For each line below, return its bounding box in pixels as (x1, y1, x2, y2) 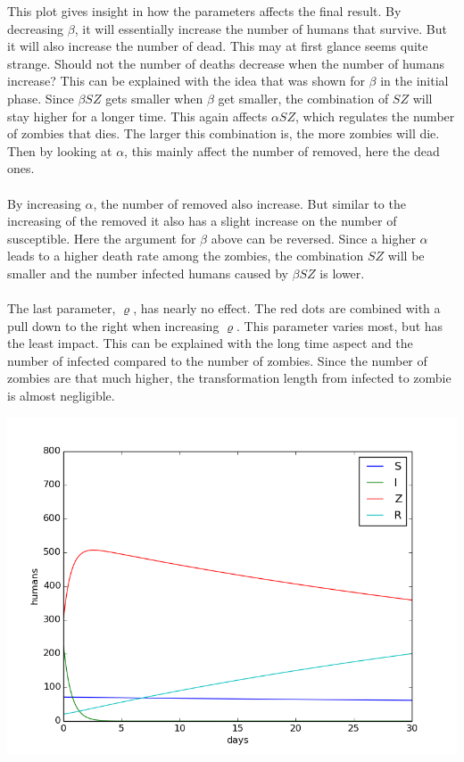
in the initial (380, 71, 449, 90)
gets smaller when (105, 88, 203, 107)
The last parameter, (7, 299, 116, 318)
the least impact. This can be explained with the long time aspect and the (7, 334, 413, 352)
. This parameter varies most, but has (236, 316, 443, 335)
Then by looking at (7, 141, 112, 160)
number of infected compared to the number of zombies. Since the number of (7, 351, 427, 369)
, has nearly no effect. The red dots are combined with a (133, 299, 441, 318)
